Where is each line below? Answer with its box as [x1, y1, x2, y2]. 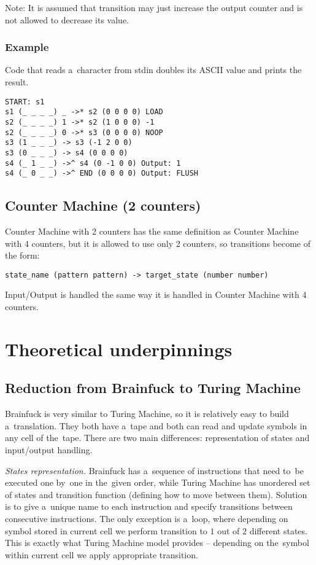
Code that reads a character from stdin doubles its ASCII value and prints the [5, 63, 302, 76]
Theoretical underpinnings [5, 336, 233, 361]
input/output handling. [5, 443, 93, 456]
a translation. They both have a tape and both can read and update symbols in [5, 419, 307, 432]
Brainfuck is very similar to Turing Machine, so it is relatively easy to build [5, 407, 289, 420]
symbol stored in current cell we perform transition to [5, 524, 207, 537]
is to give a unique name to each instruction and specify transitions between [5, 500, 293, 513]
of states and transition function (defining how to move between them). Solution [5, 488, 307, 501]
